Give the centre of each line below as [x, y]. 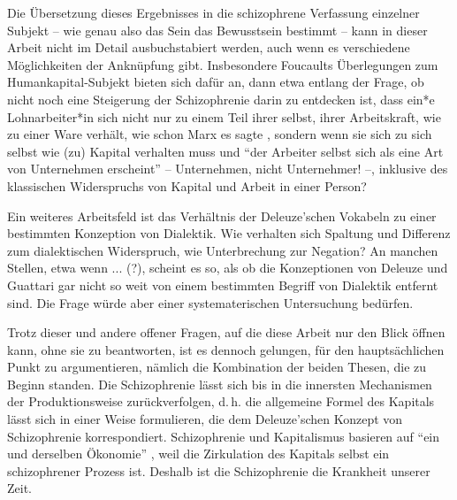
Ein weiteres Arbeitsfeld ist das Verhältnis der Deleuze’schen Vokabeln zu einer [222, 215]
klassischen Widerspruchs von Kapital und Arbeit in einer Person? [187, 185]
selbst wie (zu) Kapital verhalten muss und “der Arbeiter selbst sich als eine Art [225, 151]
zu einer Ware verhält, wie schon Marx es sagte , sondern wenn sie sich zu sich [220, 134]
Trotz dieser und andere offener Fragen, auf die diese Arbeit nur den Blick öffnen [226, 332]
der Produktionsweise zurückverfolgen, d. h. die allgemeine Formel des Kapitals [221, 401]
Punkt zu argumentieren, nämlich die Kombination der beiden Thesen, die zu [217, 367]
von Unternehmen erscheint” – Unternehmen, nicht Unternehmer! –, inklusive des [228, 169]
